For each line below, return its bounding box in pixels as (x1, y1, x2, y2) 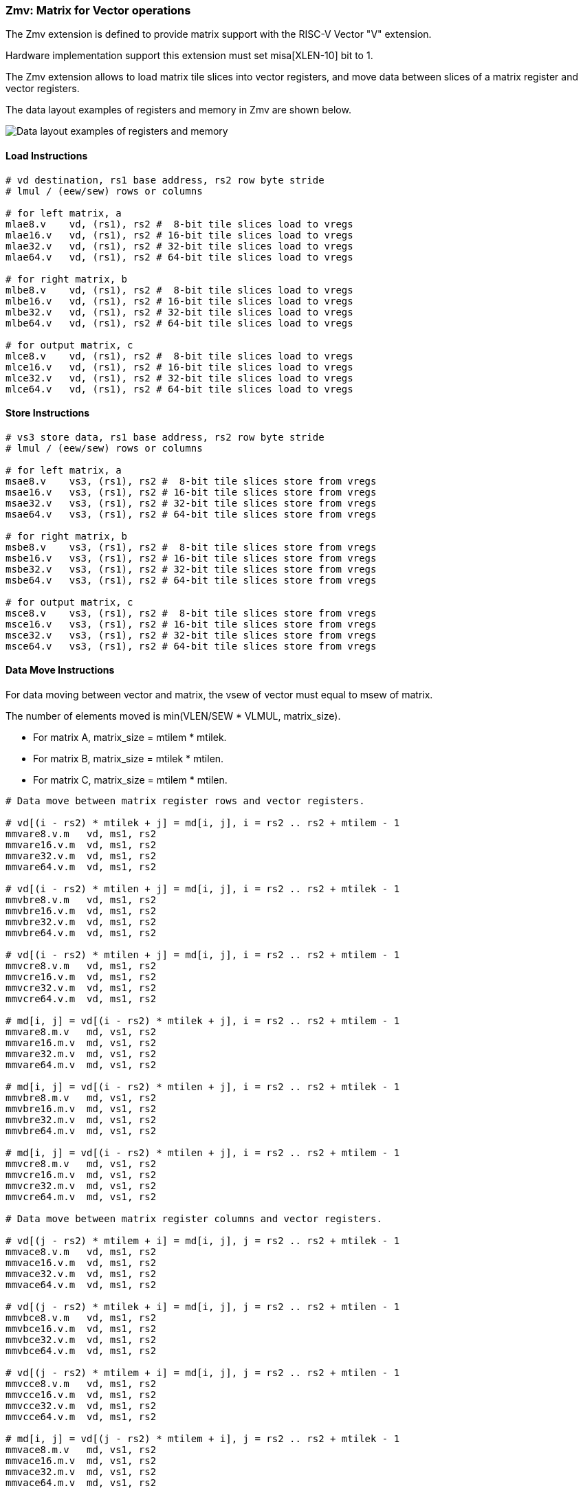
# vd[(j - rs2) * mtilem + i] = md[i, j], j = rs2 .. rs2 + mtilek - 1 (5, 1235, 400, 1247)
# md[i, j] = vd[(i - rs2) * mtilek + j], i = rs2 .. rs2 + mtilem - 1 (5, 1015, 400, 1027)
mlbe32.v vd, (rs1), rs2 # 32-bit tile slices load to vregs (5, 306, 353, 318)
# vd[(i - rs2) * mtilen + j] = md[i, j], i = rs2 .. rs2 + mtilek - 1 (5, 883, 400, 895)
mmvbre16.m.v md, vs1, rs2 (5, 1103, 157, 1115)
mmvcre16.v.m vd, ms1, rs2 (5, 971, 157, 983)
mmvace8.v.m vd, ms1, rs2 (5, 1246, 157, 1258)
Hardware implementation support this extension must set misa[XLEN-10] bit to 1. (5, 49, 373, 62)
